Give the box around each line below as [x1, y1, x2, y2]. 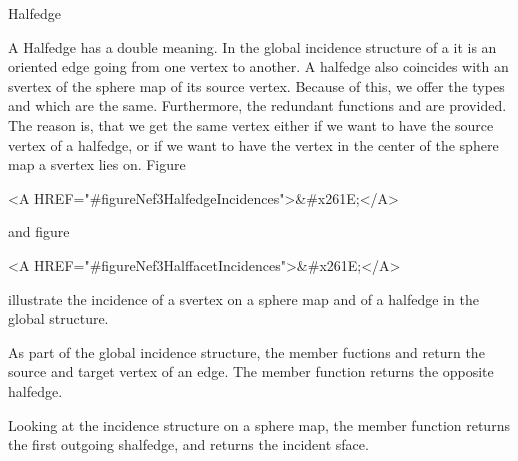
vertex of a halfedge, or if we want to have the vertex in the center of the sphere [8, 134, 499, 155]
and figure [8, 221, 70, 242]
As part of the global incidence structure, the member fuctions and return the [8, 341, 485, 362]
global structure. [8, 308, 109, 329]
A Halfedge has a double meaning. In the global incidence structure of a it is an [8, 36, 497, 57]
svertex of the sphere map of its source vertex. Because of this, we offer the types [8, 75, 505, 96]
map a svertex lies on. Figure [8, 154, 186, 175]
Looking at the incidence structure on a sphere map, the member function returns [8, 414, 510, 435]
